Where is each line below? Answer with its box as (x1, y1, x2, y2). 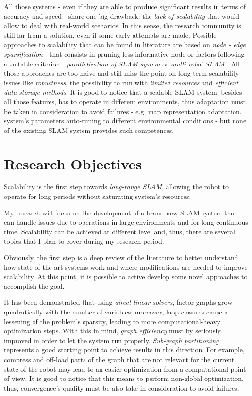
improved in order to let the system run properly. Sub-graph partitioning (4, 335, 219, 345)
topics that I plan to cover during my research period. (4, 236, 164, 246)
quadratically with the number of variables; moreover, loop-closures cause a (4, 306, 228, 316)
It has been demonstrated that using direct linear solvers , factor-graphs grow (4, 297, 233, 307)
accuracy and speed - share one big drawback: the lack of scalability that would (4, 11, 240, 21)
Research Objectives (4, 153, 142, 173)
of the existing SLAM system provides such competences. (4, 125, 174, 135)
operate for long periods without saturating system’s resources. (4, 191, 191, 201)
